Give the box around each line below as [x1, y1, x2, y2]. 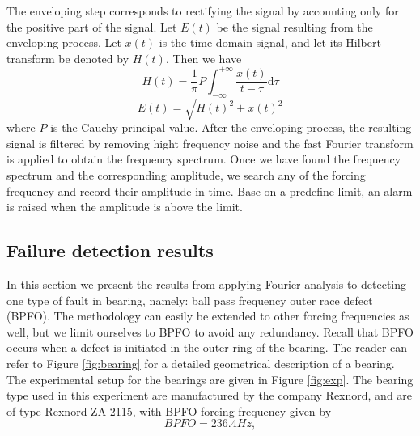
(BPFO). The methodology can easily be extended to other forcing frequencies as [6, 307, 409, 324]
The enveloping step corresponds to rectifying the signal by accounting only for [6, 2, 399, 19]
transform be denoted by [6, 49, 129, 66]
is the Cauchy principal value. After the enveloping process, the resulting [50, 119, 412, 136]
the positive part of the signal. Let [6, 18, 177, 35]
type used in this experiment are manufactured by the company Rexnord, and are [6, 387, 413, 404]
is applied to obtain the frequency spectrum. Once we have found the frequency [6, 150, 401, 167]
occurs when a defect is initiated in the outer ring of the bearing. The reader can [6, 339, 408, 356]
